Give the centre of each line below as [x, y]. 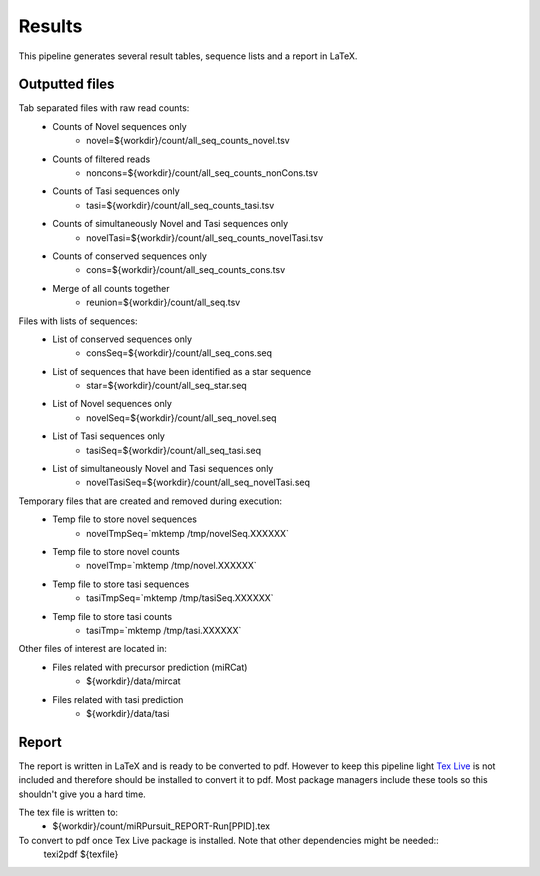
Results [50, 26]
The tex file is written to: [68, 812]
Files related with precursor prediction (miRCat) [150, 667]
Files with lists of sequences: [78, 321]
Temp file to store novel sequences [124, 519]
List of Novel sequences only [112, 404]
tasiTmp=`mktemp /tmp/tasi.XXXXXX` [164, 630]
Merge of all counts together [111, 288]
